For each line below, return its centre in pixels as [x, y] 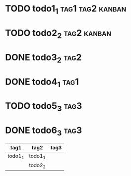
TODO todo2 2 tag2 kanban [58, 34]
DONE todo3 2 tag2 [43, 58]
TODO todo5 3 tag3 [44, 107]
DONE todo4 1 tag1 [42, 83]
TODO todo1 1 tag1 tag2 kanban [66, 9]
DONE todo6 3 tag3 [44, 131]
